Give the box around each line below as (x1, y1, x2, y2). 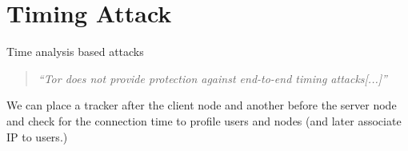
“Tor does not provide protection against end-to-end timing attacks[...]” (38, 70, 387, 86)
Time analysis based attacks (6, 43, 144, 60)
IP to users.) (6, 128, 68, 145)
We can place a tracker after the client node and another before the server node (6, 97, 397, 113)
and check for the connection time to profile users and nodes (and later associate (6, 112, 402, 129)
